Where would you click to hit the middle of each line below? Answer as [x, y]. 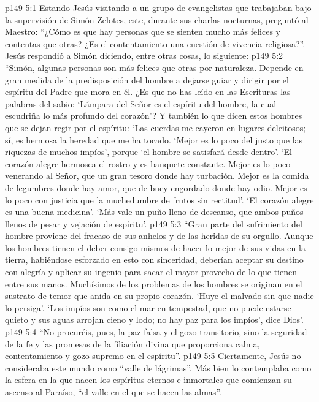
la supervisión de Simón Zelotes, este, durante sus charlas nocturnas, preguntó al [157, 19]
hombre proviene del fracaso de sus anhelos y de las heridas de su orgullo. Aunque [159, 236]
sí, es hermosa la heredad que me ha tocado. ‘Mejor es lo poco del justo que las [154, 139]
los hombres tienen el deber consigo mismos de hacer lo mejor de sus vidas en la [155, 247]
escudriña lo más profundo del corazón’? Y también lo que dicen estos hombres [154, 116]
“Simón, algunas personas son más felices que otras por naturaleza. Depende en [154, 67]
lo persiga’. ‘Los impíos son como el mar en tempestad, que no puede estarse [148, 307]
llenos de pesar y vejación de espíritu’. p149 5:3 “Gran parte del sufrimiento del [154, 223]
